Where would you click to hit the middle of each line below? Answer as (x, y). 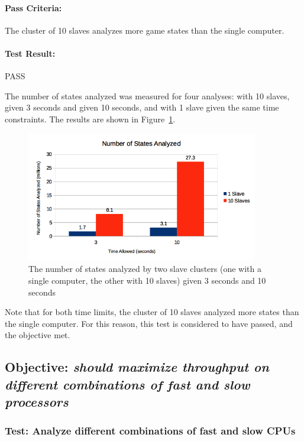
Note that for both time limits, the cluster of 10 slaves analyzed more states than (152, 312)
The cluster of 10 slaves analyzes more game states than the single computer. (145, 30)
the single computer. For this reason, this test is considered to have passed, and (149, 323)
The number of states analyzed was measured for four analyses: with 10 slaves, (147, 95)
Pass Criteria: (33, 7)
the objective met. (38, 335)
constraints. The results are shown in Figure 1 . (90, 119)
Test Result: (30, 53)
